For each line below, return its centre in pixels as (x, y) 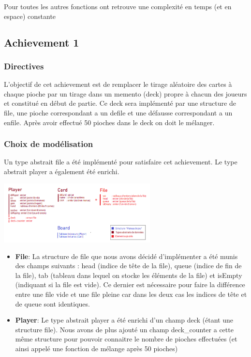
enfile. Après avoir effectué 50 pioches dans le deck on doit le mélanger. (109, 122)
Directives (24, 66)
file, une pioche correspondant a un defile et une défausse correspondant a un (118, 112)
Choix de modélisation (49, 144)
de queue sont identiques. (52, 303)
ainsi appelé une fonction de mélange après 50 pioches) (96, 348)
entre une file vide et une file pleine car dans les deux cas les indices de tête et (131, 294)
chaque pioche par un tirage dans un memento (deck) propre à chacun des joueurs (125, 93)
